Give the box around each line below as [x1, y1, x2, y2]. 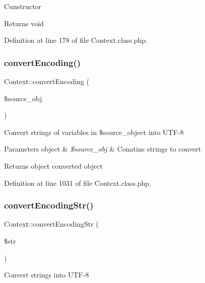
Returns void [4, 18, 44, 28]
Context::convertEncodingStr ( [4, 219, 99, 229]
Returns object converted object [4, 160, 103, 171]
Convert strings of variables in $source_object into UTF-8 [4, 126, 184, 137]
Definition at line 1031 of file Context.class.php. [4, 177, 152, 188]
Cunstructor [4, 1, 42, 11]
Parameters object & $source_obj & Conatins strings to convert [4, 144, 201, 154]
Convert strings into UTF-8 [4, 269, 89, 280]
